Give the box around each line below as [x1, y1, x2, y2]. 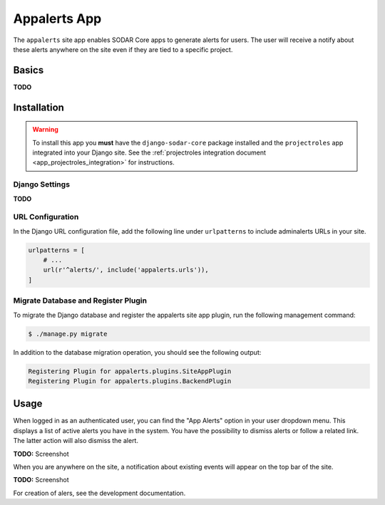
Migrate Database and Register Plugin [13, 296, 148, 306]
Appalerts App [13, 11, 102, 26]
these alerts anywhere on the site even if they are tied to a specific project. [13, 45, 233, 53]
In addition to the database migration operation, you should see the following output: [13, 348, 262, 356]
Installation [13, 101, 64, 113]
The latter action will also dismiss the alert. [13, 437, 139, 445]
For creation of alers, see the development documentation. [13, 489, 186, 497]
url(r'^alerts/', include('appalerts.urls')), [43, 266, 210, 274]
